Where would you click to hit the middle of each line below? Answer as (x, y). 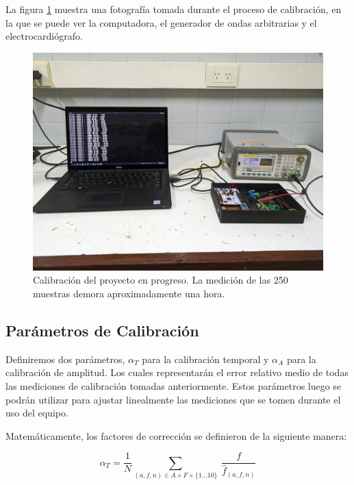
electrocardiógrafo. (44, 36)
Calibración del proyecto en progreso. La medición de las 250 (161, 280)
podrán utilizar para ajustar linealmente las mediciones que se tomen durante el (173, 399)
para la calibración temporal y (205, 359)
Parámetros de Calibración (102, 330)
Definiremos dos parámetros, (65, 359)
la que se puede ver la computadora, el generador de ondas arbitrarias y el (161, 22)
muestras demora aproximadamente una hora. (129, 293)
